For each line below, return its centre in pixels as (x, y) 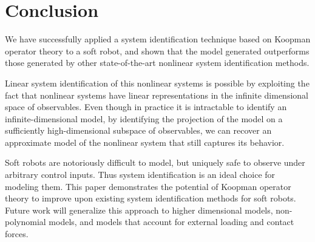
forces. (17, 234)
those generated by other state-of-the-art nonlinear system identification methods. (157, 63)
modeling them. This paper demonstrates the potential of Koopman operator (148, 186)
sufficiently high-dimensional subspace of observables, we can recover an (138, 130)
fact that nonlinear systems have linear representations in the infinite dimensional (157, 95)
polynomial (25, 222)
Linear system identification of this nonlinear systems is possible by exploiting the (157, 83)
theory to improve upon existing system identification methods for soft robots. (151, 198)
